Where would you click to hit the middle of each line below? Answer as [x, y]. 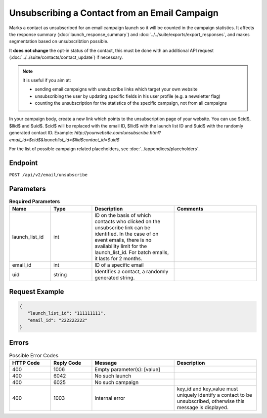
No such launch [113, 376]
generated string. [115, 278]
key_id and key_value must [207, 389]
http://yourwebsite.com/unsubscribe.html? [118, 133]
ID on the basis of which [123, 215]
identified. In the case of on [127, 234]
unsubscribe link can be [123, 228]
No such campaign [117, 382]
